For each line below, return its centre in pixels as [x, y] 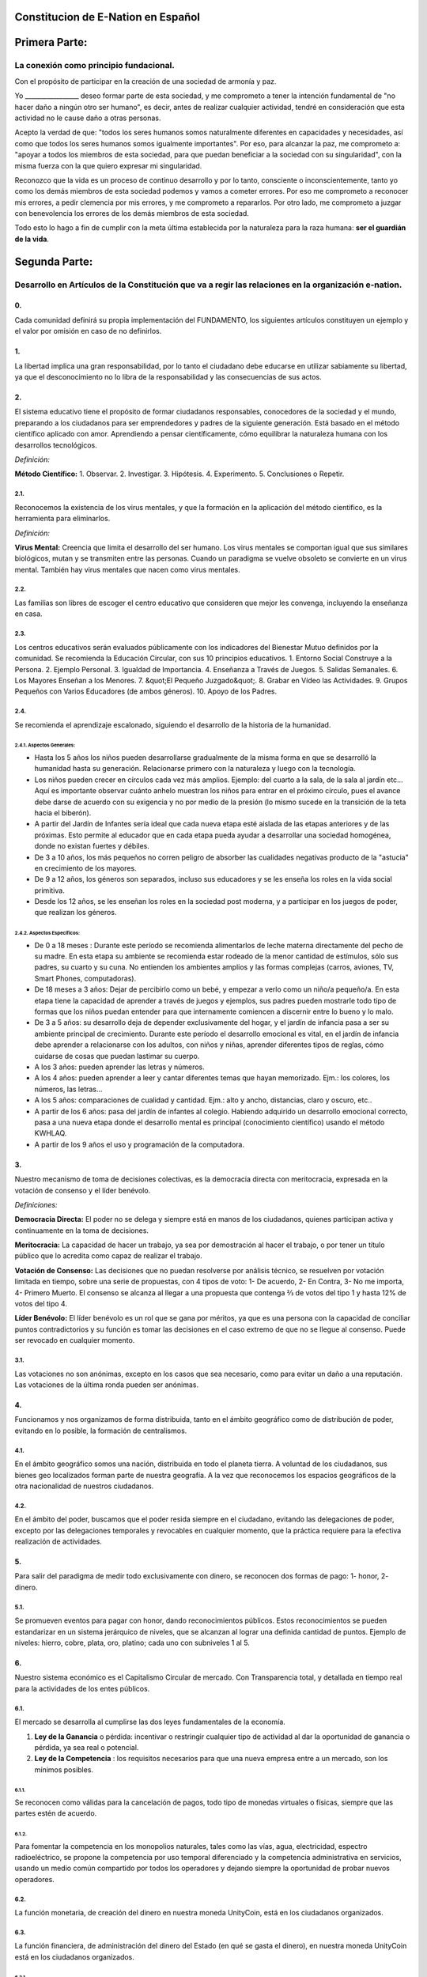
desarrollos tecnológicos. [56, 445]
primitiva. [49, 890]
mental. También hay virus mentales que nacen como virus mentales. [127, 569]
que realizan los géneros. [76, 913]
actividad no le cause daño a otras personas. [88, 118]
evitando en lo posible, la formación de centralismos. [101, 1431]
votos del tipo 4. [41, 1304]
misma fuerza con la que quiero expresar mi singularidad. [108, 165]
